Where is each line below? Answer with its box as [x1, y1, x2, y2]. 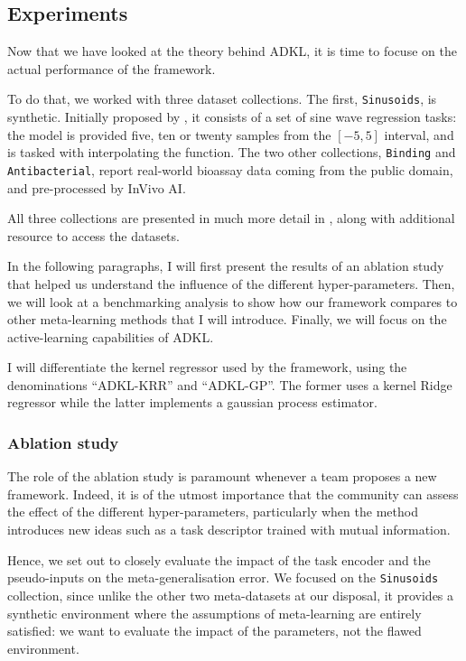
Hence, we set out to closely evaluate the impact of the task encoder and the [7, 550, 431, 569]
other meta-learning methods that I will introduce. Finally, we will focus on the [7, 310, 447, 329]
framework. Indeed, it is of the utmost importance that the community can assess [7, 484, 459, 503]
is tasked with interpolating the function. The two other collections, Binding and [7, 143, 456, 162]
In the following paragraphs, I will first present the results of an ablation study [7, 256, 444, 275]
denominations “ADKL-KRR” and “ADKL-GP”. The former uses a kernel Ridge [7, 375, 452, 394]
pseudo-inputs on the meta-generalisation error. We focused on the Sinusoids [7, 568, 439, 587]
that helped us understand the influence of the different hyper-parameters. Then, [7, 274, 455, 293]
